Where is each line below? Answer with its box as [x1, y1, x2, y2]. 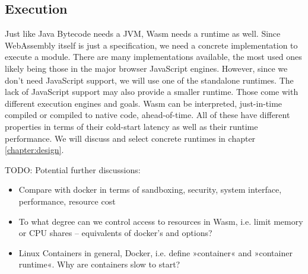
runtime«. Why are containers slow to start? [18, 258, 180, 270]
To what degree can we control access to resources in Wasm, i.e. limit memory [18, 215, 303, 227]
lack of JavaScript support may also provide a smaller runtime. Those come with [5, 85, 299, 98]
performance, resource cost [18, 195, 116, 207]
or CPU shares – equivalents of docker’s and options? [18, 227, 212, 239]
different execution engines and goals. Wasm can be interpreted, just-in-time [5, 97, 282, 109]
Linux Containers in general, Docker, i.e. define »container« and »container [18, 246, 293, 259]
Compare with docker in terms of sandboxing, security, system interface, [18, 183, 282, 196]
